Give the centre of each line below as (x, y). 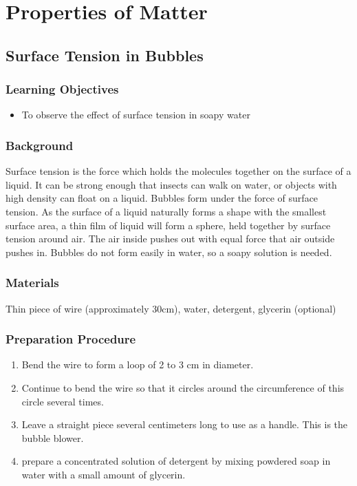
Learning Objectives (62, 89)
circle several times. (63, 401)
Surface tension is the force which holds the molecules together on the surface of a (178, 171)
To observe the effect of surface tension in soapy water (136, 115)
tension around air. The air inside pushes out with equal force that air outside (170, 239)
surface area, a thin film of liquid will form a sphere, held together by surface (168, 225)
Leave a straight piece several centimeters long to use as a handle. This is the (185, 424)
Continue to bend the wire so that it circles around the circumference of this (183, 387)
